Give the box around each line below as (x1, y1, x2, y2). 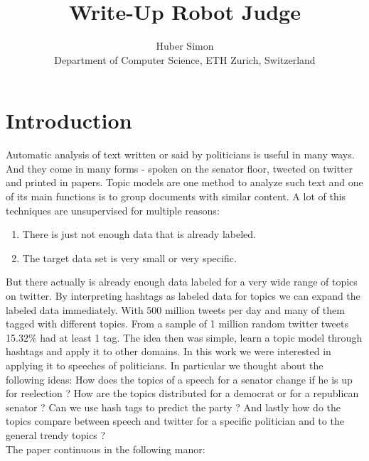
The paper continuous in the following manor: (6, 441, 205, 456)
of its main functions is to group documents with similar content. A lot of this (6, 189, 346, 204)
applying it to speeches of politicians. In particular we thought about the (6, 357, 323, 372)
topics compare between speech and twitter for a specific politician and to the (6, 413, 344, 428)
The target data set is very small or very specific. (22, 250, 237, 265)
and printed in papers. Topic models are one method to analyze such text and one (6, 175, 363, 190)
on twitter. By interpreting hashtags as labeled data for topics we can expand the (6, 288, 360, 303)
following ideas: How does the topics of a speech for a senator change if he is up (6, 371, 353, 386)
